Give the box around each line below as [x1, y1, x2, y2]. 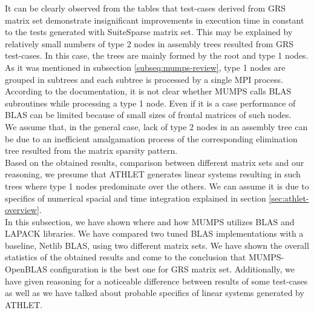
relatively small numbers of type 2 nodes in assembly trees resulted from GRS [5, 37, 293, 50]
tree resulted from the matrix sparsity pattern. [5, 144, 178, 157]
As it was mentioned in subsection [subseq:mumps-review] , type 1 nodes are [5, 61, 286, 73]
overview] [5, 203, 39, 216]
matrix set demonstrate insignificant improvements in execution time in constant [5, 13, 304, 26]
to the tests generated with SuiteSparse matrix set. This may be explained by [5, 25, 293, 38]
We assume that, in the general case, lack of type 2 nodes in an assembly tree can [5, 120, 308, 133]
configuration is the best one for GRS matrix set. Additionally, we [50, 263, 295, 275]
